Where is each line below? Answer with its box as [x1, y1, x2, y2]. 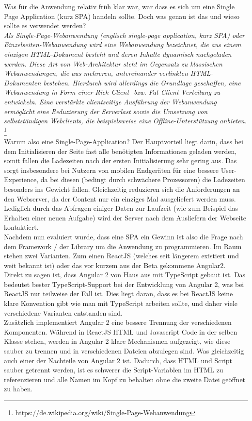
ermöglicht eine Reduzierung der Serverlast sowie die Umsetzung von [4, 106, 208, 116]
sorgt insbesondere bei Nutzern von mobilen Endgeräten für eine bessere [4, 165, 219, 175]
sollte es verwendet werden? [4, 20, 86, 31]
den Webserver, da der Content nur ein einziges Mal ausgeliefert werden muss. [4, 193, 236, 203]
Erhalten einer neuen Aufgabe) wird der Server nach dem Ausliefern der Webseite [4, 212, 247, 222]
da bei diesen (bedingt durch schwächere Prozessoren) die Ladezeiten [40, 174, 245, 185]
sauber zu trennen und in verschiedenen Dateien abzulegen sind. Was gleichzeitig [4, 346, 244, 356]
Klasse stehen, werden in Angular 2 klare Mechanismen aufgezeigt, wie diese [4, 336, 231, 346]
